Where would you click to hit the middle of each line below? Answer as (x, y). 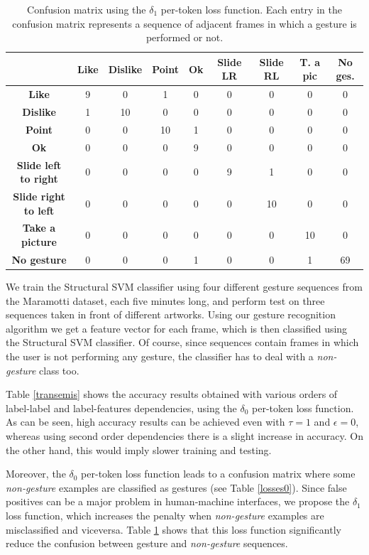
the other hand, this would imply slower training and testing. (139, 449)
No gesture (39, 259)
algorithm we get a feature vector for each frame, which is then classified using (177, 328)
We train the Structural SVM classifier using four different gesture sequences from (184, 286)
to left (39, 210)
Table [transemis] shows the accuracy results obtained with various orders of (172, 394)
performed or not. (184, 37)
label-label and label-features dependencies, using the (121, 408)
